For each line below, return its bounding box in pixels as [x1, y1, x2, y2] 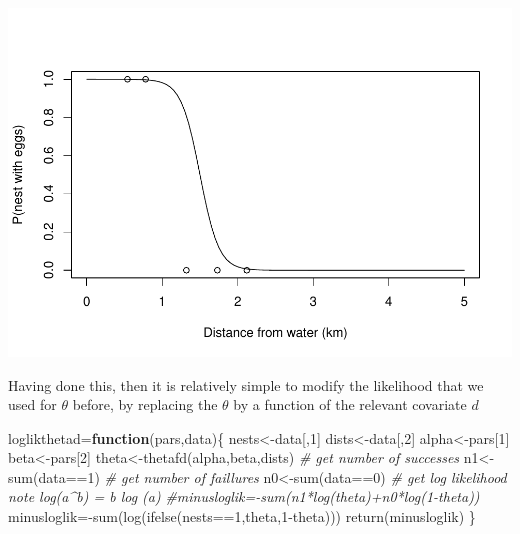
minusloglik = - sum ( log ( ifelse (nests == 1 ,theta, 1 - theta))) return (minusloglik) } [8, 506, 476, 527]
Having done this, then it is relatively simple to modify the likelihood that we [8, 374, 484, 395]
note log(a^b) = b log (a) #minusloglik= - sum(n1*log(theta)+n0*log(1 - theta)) [8, 486, 480, 507]
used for [8, 394, 57, 415]
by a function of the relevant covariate [233, 394, 467, 415]
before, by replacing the [72, 394, 218, 415]
